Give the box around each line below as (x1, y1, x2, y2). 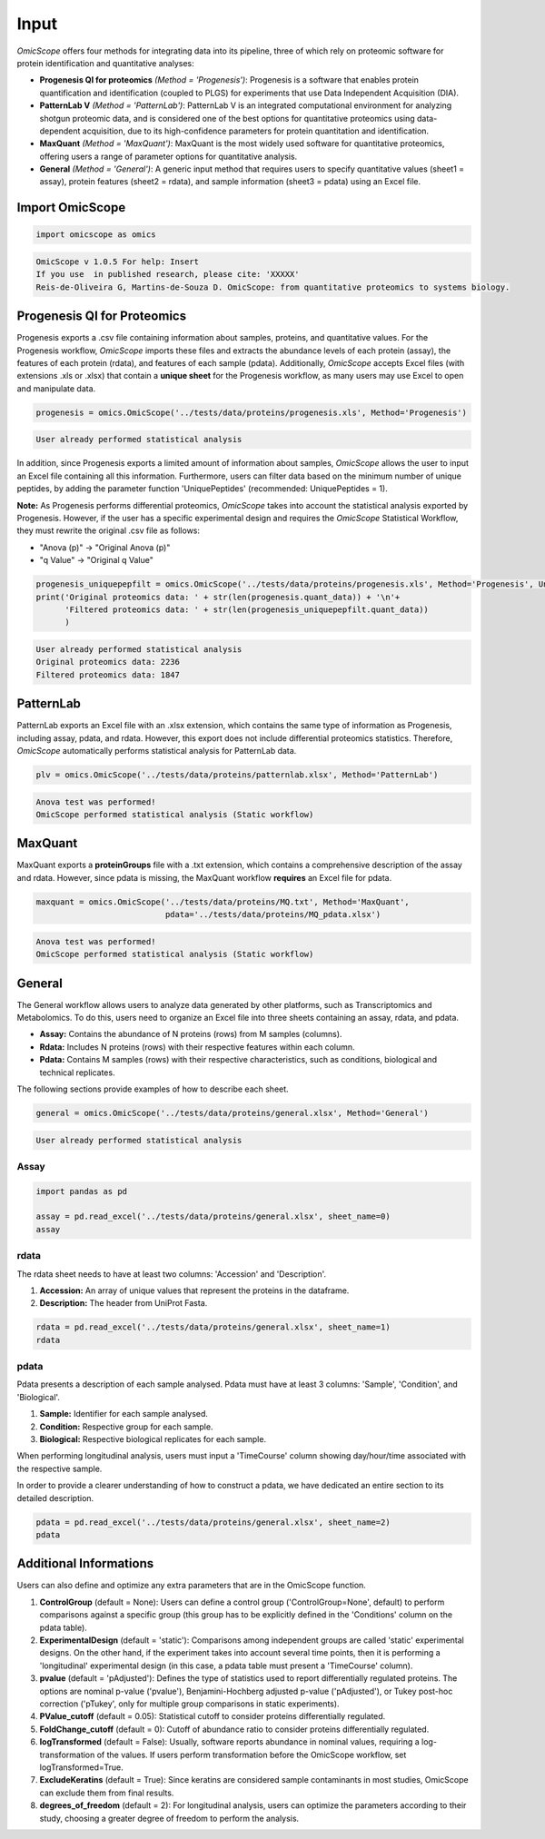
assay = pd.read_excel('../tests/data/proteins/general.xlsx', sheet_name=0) (35, 1211, 391, 1221)
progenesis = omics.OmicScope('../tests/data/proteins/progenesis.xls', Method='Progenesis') (35, 407, 468, 418)
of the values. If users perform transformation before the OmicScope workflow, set (96, 1749, 407, 1760)
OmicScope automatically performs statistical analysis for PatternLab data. (16, 745, 297, 756)
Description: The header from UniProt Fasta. (39, 1298, 208, 1309)
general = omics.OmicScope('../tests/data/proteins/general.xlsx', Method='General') (35, 1108, 429, 1118)
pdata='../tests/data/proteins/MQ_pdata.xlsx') (164, 909, 381, 920)
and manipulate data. (16, 382, 96, 394)
